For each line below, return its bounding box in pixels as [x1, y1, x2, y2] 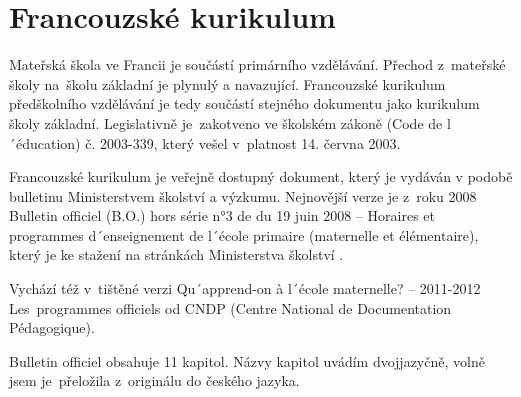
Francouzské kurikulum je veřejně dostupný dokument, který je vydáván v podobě [9, 166, 513, 187]
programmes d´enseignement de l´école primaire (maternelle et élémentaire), [9, 224, 479, 245]
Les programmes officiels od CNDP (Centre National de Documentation [9, 297, 452, 318]
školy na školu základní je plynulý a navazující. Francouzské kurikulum [9, 73, 446, 94]
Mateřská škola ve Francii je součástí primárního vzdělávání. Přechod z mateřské [9, 54, 506, 75]
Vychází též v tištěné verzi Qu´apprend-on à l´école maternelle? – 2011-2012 [9, 278, 481, 299]
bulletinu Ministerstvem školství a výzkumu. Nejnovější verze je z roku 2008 [9, 185, 477, 206]
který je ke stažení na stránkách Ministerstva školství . [9, 244, 344, 265]
